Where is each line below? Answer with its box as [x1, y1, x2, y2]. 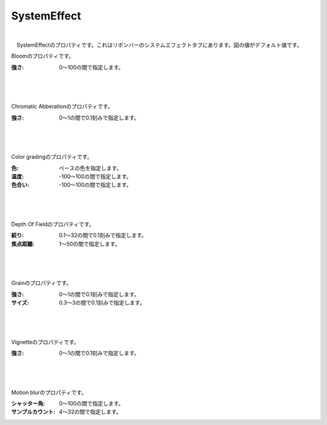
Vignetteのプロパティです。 [11, 338, 80, 346]
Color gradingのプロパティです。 [11, 153, 93, 161]
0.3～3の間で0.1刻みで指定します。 [59, 299, 145, 306]
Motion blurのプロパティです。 [11, 389, 87, 396]
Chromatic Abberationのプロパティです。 [11, 103, 113, 110]
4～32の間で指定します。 [59, 408, 122, 415]
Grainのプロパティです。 [11, 279, 72, 287]
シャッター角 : [11, 400, 45, 407]
